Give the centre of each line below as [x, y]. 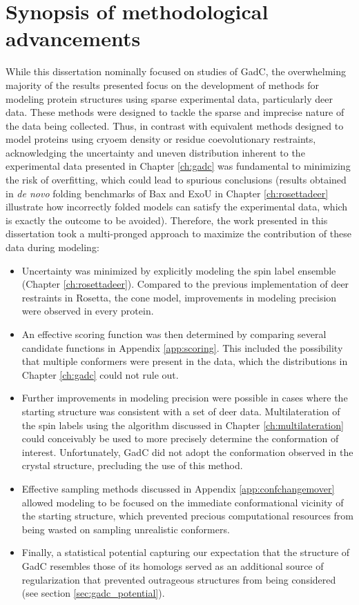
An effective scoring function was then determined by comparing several [174, 334]
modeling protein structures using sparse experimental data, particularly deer [169, 98]
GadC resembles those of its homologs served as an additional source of [173, 565]
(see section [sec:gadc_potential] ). [93, 593]
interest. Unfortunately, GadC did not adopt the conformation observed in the [187, 452]
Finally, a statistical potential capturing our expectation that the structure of [186, 552]
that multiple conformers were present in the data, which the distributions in [185, 361]
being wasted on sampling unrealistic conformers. [126, 529]
